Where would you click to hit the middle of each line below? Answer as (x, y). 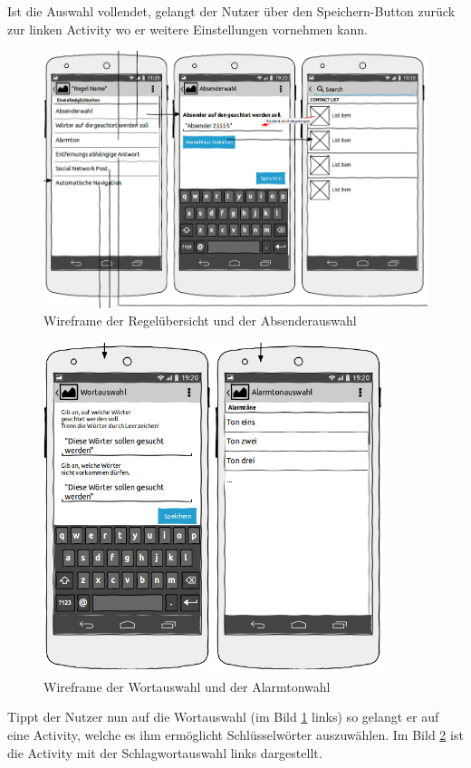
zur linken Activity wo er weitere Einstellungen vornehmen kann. (187, 29)
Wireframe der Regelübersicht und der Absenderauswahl (200, 321)
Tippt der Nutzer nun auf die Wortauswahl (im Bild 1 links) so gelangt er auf (223, 717)
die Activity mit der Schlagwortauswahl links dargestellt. (165, 752)
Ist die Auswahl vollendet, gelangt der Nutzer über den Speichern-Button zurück (231, 11)
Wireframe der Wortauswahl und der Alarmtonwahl (187, 686)
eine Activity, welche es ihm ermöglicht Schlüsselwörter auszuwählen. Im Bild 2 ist (235, 735)
